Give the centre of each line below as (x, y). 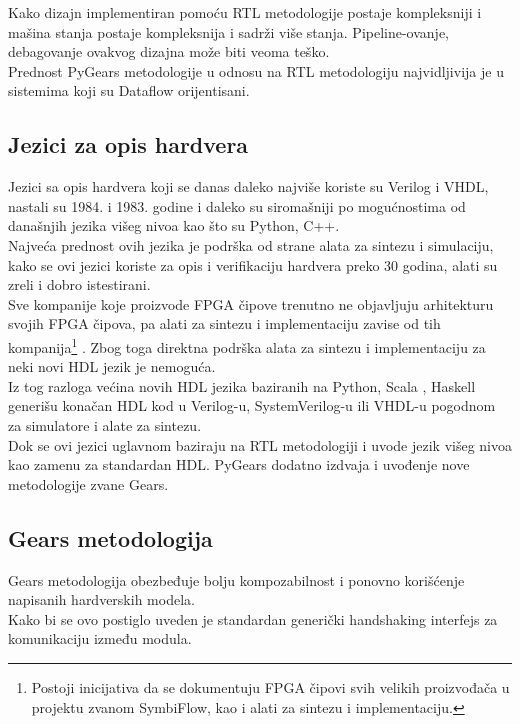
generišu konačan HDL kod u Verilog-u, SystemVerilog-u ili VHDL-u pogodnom (252, 405)
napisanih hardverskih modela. (101, 599)
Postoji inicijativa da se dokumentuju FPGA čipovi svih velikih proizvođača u (270, 686)
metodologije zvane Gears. (88, 483)
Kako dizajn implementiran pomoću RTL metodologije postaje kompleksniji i (245, 12)
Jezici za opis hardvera (128, 144)
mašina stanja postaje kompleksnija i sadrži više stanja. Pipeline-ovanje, (229, 31)
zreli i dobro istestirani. (79, 284)
